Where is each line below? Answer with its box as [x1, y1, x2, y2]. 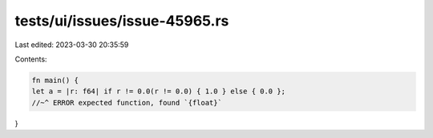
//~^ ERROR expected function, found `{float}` [31, 98, 222, 107]
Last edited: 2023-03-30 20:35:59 [14, 40, 129, 49]
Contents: [14, 54, 47, 64]
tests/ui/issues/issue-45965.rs [14, 12, 229, 30]
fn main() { [31, 76, 79, 85]
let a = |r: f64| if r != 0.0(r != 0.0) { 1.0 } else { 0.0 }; [31, 87, 286, 96]
